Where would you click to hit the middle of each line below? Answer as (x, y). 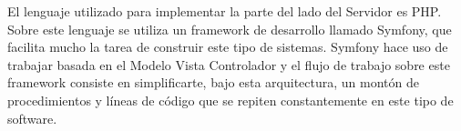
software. (32, 118)
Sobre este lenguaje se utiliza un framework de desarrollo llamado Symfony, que (230, 29)
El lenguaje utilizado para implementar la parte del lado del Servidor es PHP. (225, 11)
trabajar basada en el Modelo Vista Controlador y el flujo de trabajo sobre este (229, 64)
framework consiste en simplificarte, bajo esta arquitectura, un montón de (214, 82)
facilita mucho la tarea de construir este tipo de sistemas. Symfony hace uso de (228, 47)
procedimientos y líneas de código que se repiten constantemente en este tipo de (230, 100)
